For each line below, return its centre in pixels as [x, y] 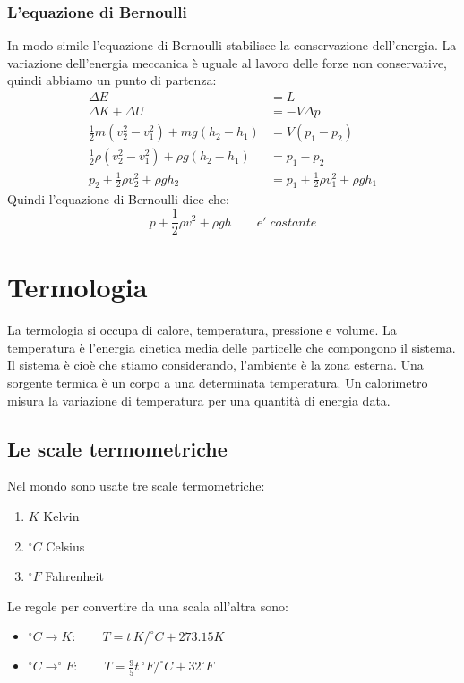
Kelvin [61, 516]
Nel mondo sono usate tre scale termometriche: [136, 486]
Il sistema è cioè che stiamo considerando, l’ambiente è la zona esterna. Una [215, 365]
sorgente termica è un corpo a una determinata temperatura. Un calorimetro [218, 383]
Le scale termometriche [117, 448]
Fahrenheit [74, 576]
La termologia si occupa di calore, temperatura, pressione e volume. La [202, 330]
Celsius [65, 546]
